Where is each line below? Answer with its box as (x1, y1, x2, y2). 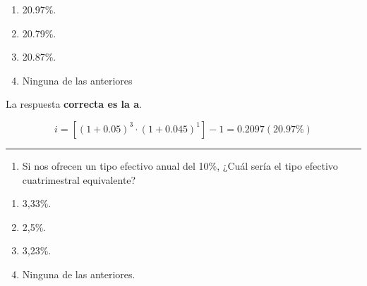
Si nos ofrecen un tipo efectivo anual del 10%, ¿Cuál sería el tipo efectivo (22, 158, 338, 173)
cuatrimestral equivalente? (22, 172, 136, 187)
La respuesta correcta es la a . (6, 97, 142, 111)
